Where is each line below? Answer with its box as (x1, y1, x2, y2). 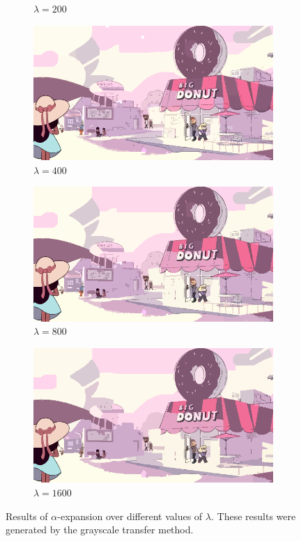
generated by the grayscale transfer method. (6, 522, 194, 537)
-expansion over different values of (57, 508, 203, 523)
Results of (6, 508, 48, 523)
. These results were (211, 508, 296, 523)
